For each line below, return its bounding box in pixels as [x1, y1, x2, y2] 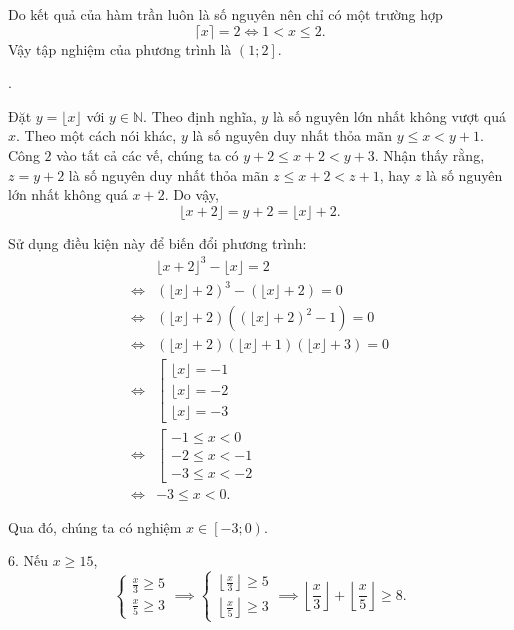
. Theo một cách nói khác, [16, 125, 177, 146]
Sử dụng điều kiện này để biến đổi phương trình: [8, 232, 307, 253]
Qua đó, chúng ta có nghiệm [8, 516, 182, 537]
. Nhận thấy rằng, [374, 144, 485, 165]
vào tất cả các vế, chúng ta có [56, 144, 239, 165]
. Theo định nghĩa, [143, 105, 257, 126]
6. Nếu [8, 550, 49, 571]
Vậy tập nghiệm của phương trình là [8, 38, 232, 59]
